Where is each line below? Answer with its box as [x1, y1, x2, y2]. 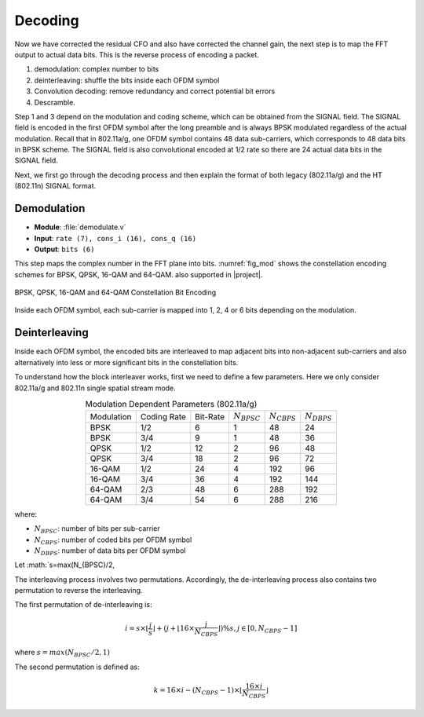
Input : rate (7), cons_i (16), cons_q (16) [34, 233, 196, 243]
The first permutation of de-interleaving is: [14, 600, 152, 609]
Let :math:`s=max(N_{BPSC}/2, [14, 560, 115, 569]
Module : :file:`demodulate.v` [34, 222, 126, 232]
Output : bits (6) [34, 244, 95, 254]
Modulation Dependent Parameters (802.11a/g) [85, 399, 258, 410]
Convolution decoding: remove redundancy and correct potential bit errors [34, 86, 276, 96]
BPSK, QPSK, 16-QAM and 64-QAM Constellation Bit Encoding [14, 287, 217, 298]
